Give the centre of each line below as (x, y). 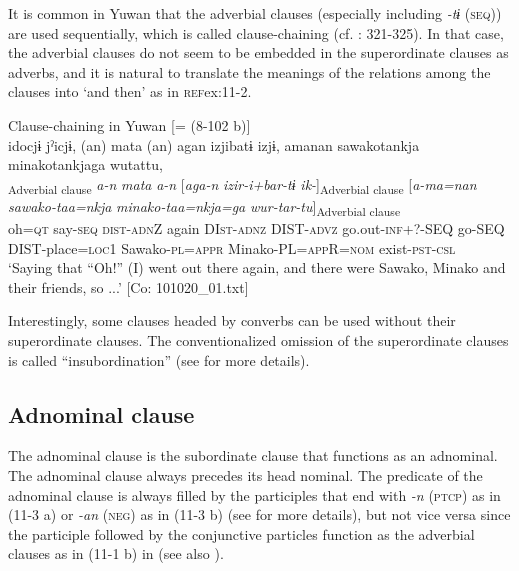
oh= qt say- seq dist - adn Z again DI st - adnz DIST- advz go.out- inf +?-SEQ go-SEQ (256, 228)
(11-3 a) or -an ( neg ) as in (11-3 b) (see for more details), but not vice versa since (259, 514)
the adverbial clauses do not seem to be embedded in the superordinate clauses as (258, 52)
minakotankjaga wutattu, (85, 164)
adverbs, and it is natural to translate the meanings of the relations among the (249, 71)
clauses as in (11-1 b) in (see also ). (116, 553)
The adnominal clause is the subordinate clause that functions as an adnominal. (253, 455)
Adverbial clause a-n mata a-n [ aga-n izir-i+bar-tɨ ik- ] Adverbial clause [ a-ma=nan (242, 185)
